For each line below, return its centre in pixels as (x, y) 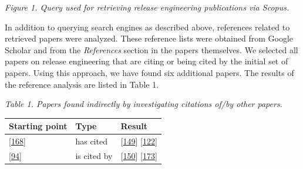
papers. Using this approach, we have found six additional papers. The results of (149, 72)
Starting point (38, 126)
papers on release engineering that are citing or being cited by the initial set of (147, 61)
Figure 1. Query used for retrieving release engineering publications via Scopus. (147, 7)
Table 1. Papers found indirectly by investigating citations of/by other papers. (144, 104)
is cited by (94, 155)
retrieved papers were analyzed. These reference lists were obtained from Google (149, 38)
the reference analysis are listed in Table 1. (82, 84)
